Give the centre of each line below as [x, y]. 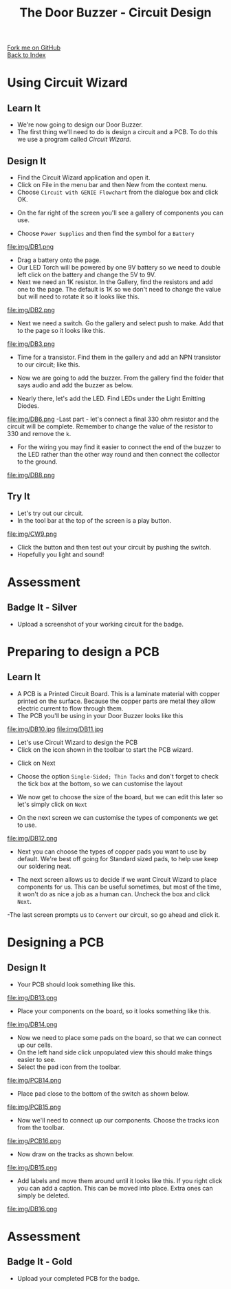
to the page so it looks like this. [61, 331]
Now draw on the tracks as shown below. [75, 1154]
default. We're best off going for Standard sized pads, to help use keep [118, 858]
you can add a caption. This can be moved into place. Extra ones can [115, 1188]
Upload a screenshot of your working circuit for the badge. [100, 624]
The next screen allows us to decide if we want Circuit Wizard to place [117, 879]
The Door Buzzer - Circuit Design [115, 13]
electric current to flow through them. [70, 708]
